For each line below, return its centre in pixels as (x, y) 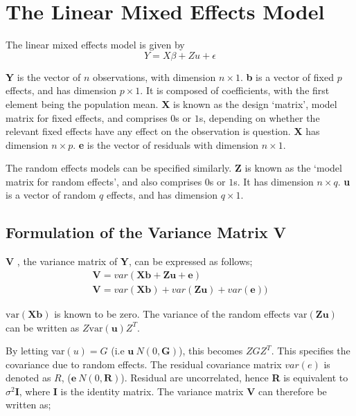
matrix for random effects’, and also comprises (104, 181)
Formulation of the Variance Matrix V (146, 232)
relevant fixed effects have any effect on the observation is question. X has (163, 131)
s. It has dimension (274, 181)
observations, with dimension (154, 76)
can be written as (43, 327)
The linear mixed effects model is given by (95, 45)
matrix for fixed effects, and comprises (87, 117)
